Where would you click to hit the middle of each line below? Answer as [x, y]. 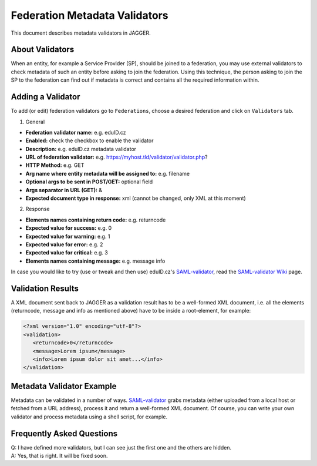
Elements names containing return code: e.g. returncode [96, 220]
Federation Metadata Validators [90, 15]
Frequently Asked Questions [64, 433]
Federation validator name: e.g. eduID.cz [76, 132]
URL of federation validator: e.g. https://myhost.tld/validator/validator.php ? [117, 157]
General [35, 122]
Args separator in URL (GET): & [64, 190]
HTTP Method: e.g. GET [55, 165]
